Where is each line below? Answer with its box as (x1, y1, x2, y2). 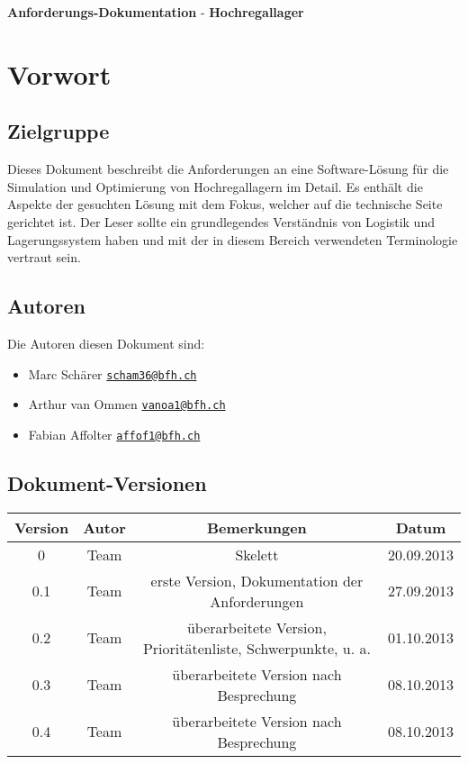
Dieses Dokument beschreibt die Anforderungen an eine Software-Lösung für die (7, 159, 449, 178)
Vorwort (7, 55, 112, 92)
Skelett (235, 543, 279, 565)
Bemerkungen (206, 516, 307, 538)
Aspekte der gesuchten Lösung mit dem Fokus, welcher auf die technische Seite (7, 195, 443, 214)
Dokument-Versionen (7, 468, 207, 496)
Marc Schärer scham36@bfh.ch (28, 364, 197, 383)
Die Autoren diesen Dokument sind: (7, 333, 205, 352)
